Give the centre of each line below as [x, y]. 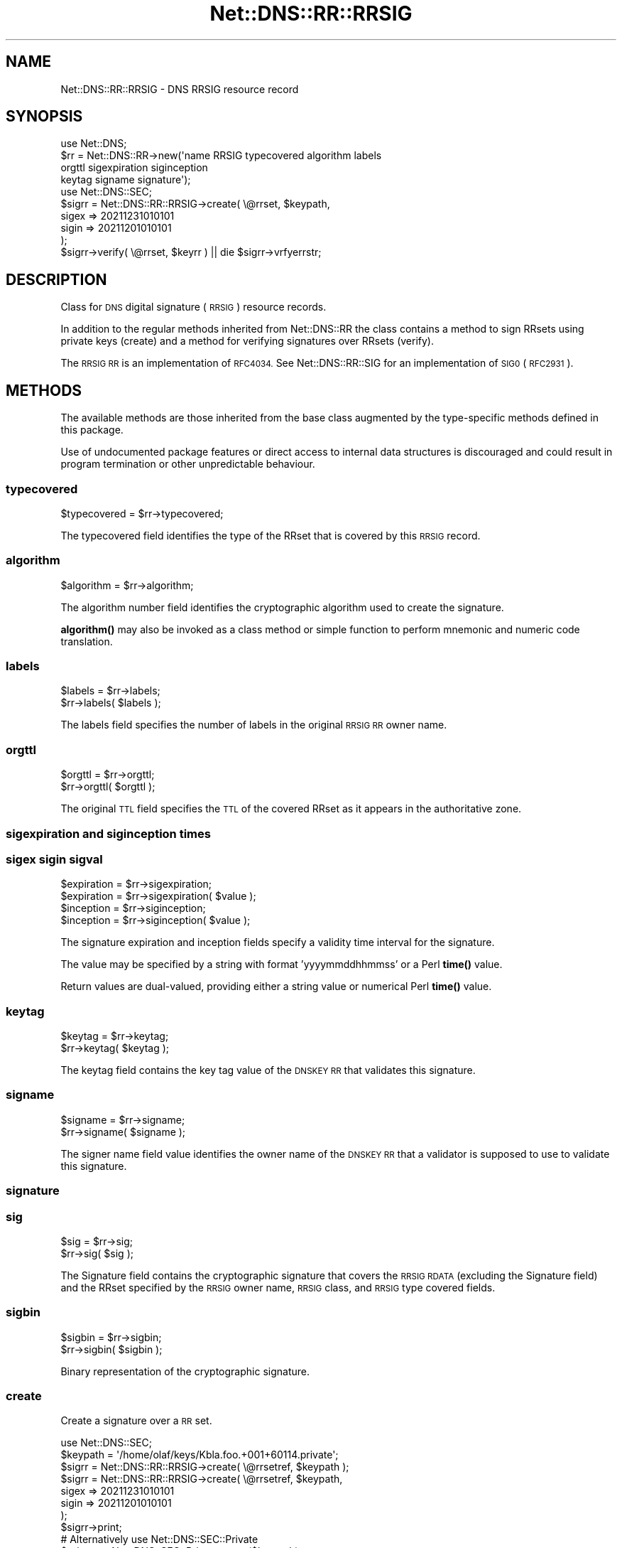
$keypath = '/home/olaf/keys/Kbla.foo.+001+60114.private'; [200, 1455]
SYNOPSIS [44, 117]
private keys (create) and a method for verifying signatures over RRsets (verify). [247, 341]
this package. [92, 430]
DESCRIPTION [56, 279]
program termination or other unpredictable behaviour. [188, 464]
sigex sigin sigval [54, 859]
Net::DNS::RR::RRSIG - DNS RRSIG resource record [180, 89]
